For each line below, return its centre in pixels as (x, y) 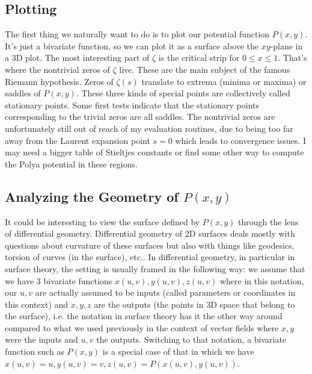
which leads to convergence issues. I (241, 140)
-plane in (286, 45)
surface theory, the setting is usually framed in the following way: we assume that (155, 268)
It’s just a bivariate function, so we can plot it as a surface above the (132, 45)
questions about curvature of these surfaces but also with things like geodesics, (150, 245)
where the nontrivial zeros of (57, 69)
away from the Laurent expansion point (78, 140)
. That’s (292, 58)
